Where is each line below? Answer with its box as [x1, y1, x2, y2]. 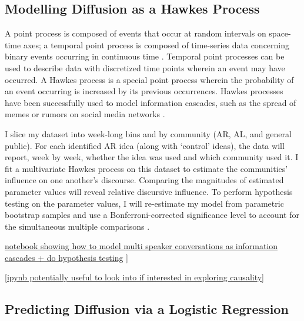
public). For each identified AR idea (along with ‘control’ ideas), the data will [5, 139, 285, 151]
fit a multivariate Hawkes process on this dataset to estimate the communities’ [5, 162, 288, 174]
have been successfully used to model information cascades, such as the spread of [5, 96, 296, 108]
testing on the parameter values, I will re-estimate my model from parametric [5, 197, 284, 209]
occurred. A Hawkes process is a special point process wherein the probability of [5, 73, 294, 85]
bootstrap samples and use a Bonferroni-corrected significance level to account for [5, 209, 299, 221]
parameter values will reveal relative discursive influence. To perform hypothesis [5, 185, 293, 197]
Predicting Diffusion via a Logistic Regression [5, 300, 289, 318]
